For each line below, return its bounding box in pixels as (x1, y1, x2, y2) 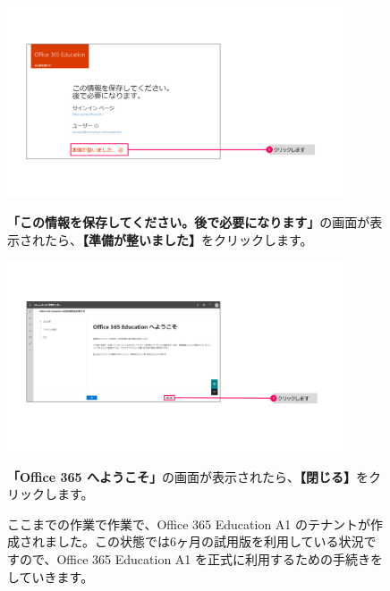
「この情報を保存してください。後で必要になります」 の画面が (7, 213, 370, 232)
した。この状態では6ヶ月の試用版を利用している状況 (56, 532, 364, 551)
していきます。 (7, 567, 94, 586)
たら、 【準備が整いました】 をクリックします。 (44, 230, 313, 249)
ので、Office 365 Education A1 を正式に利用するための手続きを (19, 549, 384, 568)
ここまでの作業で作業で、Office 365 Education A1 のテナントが (7, 514, 371, 533)
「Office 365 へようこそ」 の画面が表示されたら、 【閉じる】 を (7, 467, 369, 485)
